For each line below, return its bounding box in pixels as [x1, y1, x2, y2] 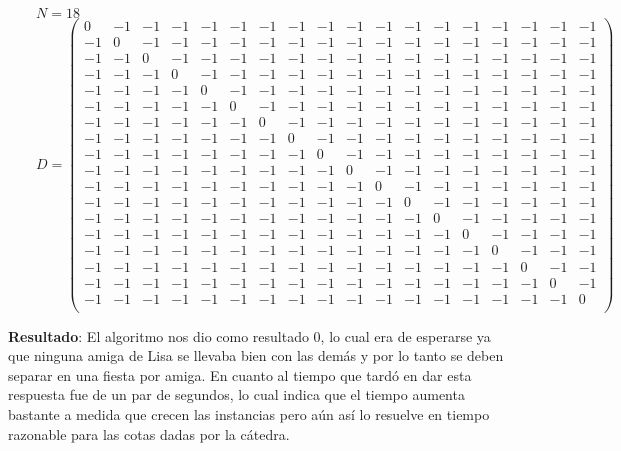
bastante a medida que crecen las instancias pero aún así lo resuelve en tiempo [8, 404, 490, 425]
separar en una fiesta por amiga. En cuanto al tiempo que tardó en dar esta [8, 364, 472, 385]
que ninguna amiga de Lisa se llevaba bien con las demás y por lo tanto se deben [8, 345, 504, 366]
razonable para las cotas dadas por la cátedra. [8, 423, 290, 444]
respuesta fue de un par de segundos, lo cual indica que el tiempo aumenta [8, 384, 465, 405]
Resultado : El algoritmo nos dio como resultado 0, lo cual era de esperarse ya [8, 325, 491, 346]
